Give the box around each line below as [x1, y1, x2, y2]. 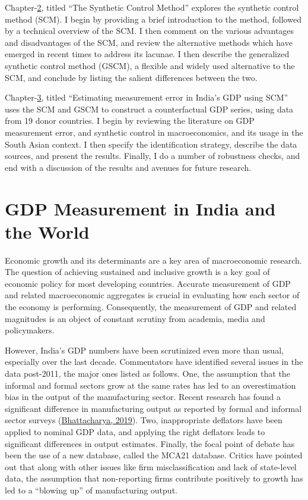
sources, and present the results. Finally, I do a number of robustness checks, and [5, 149, 300, 162]
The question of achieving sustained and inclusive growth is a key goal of [5, 265, 270, 278]
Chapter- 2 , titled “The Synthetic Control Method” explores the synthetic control [5, 1, 299, 13]
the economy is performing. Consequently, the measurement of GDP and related [5, 301, 297, 312]
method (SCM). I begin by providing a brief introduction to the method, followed [5, 12, 301, 25]
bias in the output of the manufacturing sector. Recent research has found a [5, 390, 281, 403]
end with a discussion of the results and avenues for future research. [5, 161, 252, 173]
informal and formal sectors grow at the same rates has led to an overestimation [5, 379, 296, 391]
